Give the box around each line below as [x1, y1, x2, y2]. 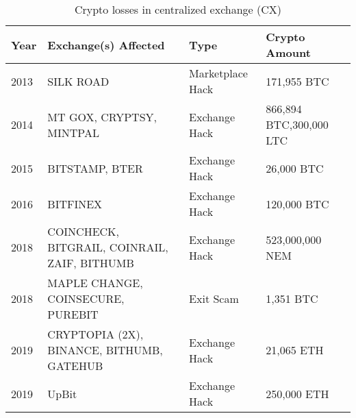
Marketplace [189, 65, 248, 81]
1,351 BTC [266, 291, 318, 306]
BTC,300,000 [266, 116, 329, 132]
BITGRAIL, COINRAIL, [47, 239, 168, 255]
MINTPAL [47, 124, 99, 140]
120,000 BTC [266, 195, 329, 212]
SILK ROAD [47, 73, 110, 89]
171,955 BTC [266, 73, 329, 89]
